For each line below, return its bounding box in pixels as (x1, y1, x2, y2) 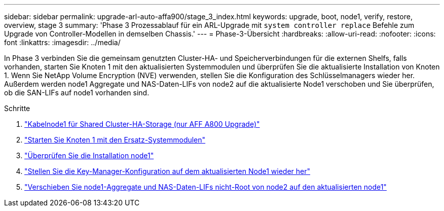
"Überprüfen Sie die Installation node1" (24, 151, 154, 160)
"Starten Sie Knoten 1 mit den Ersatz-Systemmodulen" (24, 135, 206, 144)
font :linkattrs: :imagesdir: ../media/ (4, 38, 121, 47)
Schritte (4, 104, 30, 113)
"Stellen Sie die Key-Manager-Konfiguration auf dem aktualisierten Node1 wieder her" (24, 167, 311, 175)
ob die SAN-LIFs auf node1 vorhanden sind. (4, 88, 150, 97)
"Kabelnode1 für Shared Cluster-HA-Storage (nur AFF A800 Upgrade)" (24, 120, 260, 128)
